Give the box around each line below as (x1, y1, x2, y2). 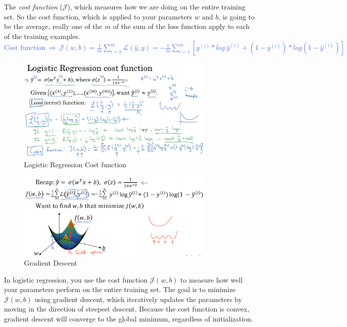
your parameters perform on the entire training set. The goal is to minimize (4, 284, 236, 295)
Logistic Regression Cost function (24, 159, 126, 170)
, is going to (218, 11, 255, 21)
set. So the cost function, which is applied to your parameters (4, 11, 192, 21)
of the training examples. (4, 30, 80, 41)
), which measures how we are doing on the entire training (67, 1, 246, 11)
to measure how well (180, 274, 243, 285)
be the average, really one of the (4, 21, 102, 31)
